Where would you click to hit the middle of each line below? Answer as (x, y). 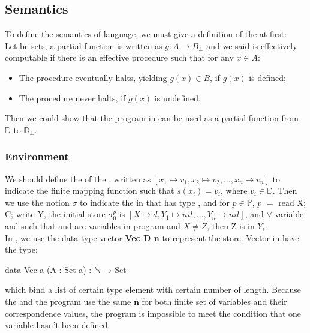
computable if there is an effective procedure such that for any (119, 57)
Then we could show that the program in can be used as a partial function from (152, 118)
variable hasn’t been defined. (58, 325)
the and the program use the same (68, 301)
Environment (37, 156)
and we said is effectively (252, 45)
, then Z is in (231, 225)
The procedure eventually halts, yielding (93, 77)
